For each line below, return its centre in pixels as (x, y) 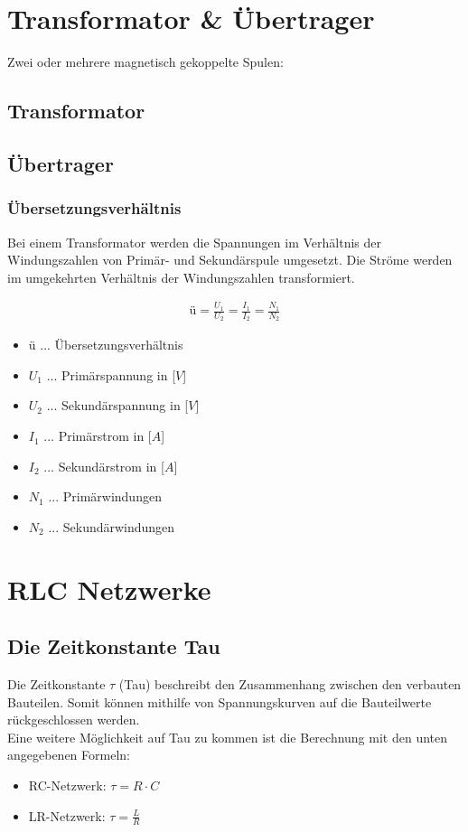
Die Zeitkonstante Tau (114, 646)
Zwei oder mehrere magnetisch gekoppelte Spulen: (145, 62)
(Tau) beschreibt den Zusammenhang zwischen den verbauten (290, 684)
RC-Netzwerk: (67, 785)
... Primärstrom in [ (98, 436)
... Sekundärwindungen (112, 526)
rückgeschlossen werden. (74, 720)
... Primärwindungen (105, 496)
